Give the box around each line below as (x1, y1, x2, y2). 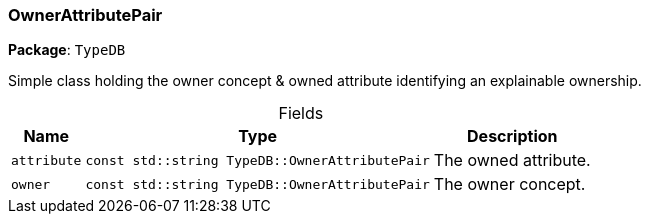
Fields (278, 103, 324, 124)
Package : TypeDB (8, 41, 126, 59)
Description (467, 126, 558, 147)
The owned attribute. (433, 150, 591, 171)
